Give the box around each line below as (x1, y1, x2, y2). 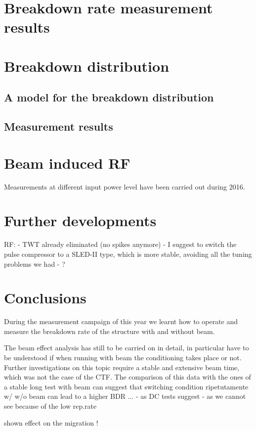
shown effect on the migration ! (4, 417, 98, 428)
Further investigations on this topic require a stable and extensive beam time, (4, 362, 239, 372)
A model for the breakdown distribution (4, 90, 214, 105)
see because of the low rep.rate (4, 401, 97, 411)
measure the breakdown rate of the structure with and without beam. (4, 326, 215, 336)
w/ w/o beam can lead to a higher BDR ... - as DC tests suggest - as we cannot (4, 391, 246, 401)
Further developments (4, 210, 157, 231)
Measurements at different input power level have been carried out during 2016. (4, 181, 245, 192)
